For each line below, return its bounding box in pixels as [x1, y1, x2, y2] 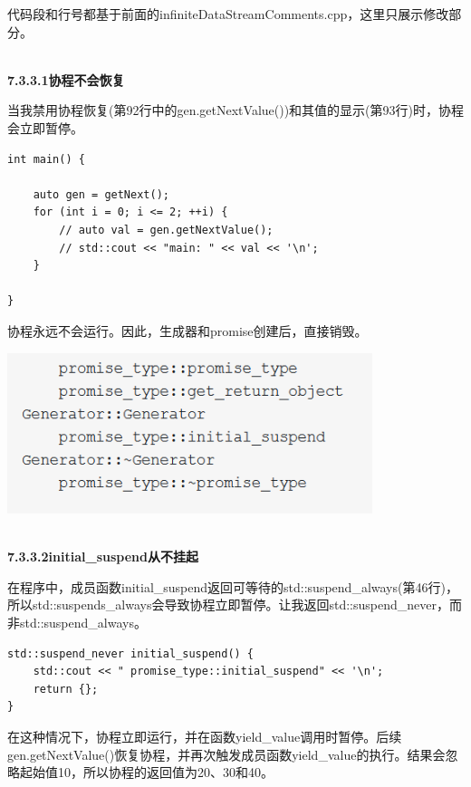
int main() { [7, 152, 85, 166]
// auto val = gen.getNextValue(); [59, 223, 274, 236]
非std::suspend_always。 [7, 613, 147, 632]
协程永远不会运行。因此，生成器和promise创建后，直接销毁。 [7, 321, 368, 340]
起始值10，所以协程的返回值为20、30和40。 [19, 763, 274, 782]
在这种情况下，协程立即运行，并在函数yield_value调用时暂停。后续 [7, 727, 402, 746]
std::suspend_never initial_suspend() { [7, 647, 255, 660]
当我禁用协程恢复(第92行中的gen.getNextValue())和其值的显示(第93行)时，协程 [7, 101, 465, 120]
